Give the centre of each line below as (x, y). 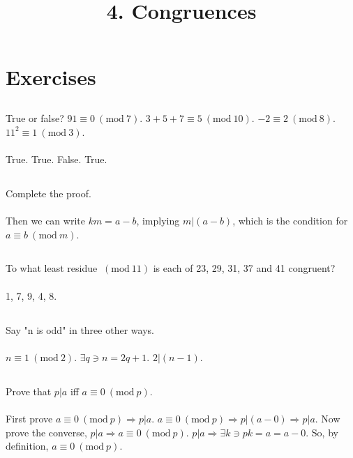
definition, (27, 446)
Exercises (51, 77)
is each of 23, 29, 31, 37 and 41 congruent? (244, 268)
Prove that (29, 391)
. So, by (322, 432)
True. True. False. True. (57, 159)
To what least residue (52, 268)
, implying (158, 220)
